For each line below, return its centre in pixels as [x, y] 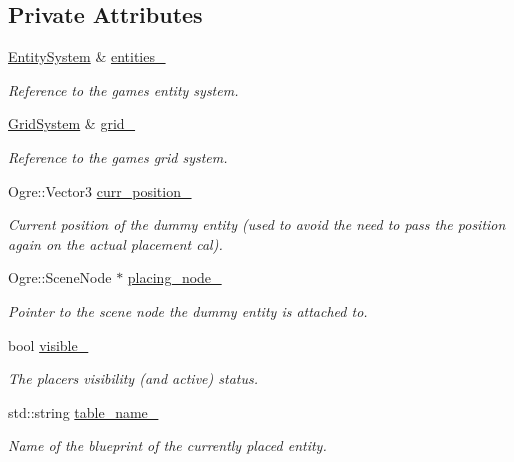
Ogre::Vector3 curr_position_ [100, 190]
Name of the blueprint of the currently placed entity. [167, 445]
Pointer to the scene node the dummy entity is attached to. [188, 310]
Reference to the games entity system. [123, 89]
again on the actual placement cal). [115, 243]
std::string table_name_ [83, 411]
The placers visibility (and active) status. [133, 378]
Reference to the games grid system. [118, 156]
